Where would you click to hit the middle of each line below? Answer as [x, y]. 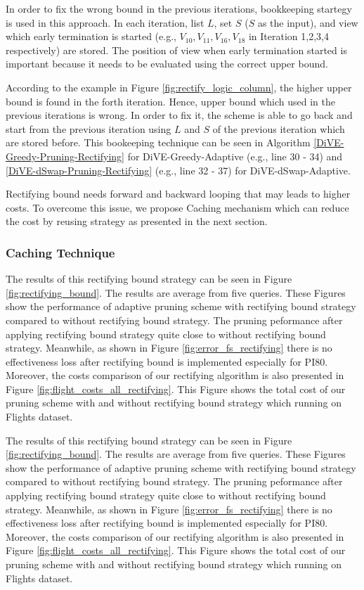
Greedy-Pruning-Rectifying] [65, 156]
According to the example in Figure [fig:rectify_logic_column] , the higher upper [179, 87]
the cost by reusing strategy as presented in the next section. [137, 221]
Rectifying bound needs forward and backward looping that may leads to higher [178, 194]
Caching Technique [60, 252]
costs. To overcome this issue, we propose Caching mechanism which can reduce [177, 207]
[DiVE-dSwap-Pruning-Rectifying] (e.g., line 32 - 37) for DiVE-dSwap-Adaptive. [178, 170]
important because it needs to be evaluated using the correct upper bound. [167, 64]
